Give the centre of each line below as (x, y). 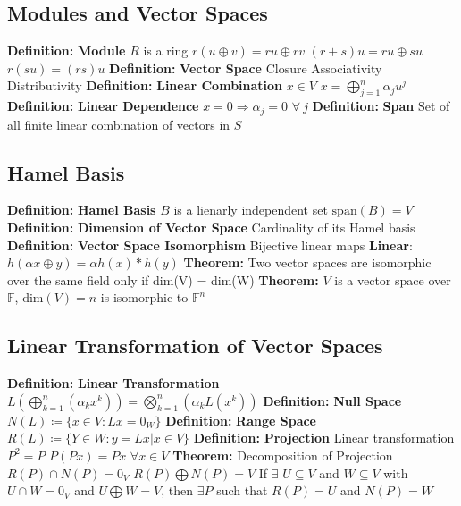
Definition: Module (67, 51)
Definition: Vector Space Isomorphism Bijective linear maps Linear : (210, 245)
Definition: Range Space (241, 420)
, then (177, 490)
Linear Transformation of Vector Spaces (195, 346)
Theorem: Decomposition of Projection (283, 455)
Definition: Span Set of (381, 106)
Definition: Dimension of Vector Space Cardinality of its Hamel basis (211, 228)
